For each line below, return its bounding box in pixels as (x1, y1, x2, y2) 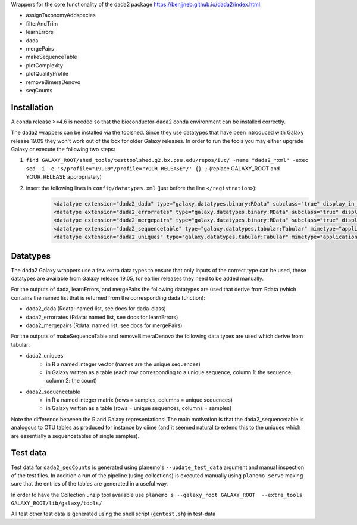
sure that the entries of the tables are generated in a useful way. (11, 480, 168, 487)
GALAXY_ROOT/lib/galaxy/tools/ (11, 500, 102, 507)
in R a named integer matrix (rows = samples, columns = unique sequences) (46, 396, 233, 403)
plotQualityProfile (26, 70, 68, 77)
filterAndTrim (26, 20, 58, 27)
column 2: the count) (46, 377, 98, 384)
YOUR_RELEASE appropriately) (26, 173, 102, 181)
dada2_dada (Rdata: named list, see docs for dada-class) (26, 305, 166, 312)
